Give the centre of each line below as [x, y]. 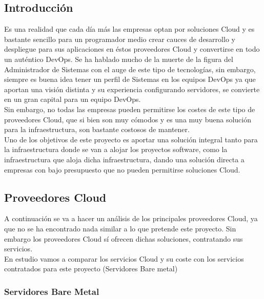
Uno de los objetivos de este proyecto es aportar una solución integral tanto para [131, 139]
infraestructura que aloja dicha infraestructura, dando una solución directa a [124, 159]
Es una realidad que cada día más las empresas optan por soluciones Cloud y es [129, 29]
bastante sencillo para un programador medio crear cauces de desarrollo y [120, 39]
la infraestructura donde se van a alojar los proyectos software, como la [116, 149]
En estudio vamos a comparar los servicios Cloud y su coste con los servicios [124, 258]
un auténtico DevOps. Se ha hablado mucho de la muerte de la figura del [119, 59]
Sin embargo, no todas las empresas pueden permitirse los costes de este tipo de [130, 109]
